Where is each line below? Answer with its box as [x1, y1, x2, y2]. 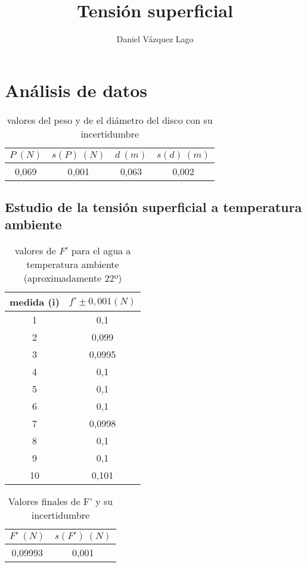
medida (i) [10, 295, 60, 309]
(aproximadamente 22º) [23, 271, 122, 285]
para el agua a [71, 244, 131, 258]
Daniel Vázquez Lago [116, 33, 194, 45]
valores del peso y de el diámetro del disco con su [7, 113, 213, 127]
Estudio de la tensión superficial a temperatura [5, 198, 302, 216]
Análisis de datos [5, 77, 148, 102]
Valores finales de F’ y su [8, 494, 113, 509]
